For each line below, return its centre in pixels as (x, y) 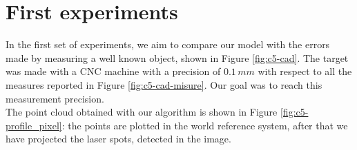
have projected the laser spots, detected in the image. (118, 139)
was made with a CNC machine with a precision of (113, 71)
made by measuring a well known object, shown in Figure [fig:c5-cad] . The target (177, 57)
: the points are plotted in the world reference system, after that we (205, 125)
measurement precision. (55, 98)
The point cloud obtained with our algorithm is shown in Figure (142, 112)
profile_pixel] (34, 125)
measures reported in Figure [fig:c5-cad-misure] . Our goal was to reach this (164, 84)
